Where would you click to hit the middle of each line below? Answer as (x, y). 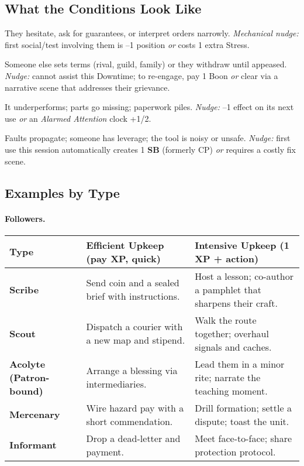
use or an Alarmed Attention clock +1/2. (78, 118)
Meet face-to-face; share (243, 438)
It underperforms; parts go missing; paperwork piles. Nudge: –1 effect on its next (149, 107)
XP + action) (227, 258)
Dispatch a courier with (134, 327)
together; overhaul (232, 333)
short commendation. (129, 421)
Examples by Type (62, 192)
